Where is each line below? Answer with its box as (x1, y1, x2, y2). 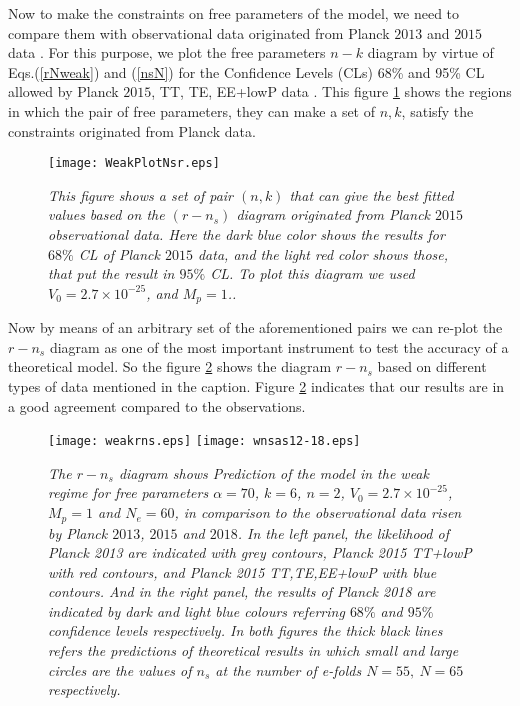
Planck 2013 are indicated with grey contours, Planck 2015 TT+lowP (48, 542, 472, 563)
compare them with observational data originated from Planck (8, 22, 390, 43)
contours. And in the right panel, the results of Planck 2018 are (48, 581, 436, 602)
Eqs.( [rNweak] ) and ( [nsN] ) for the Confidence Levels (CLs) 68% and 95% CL (8, 61, 485, 82)
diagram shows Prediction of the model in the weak (118, 462, 429, 483)
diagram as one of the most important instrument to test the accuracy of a (49, 336, 509, 357)
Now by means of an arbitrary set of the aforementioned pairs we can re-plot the (8, 317, 503, 338)
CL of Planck (78, 243, 160, 264)
